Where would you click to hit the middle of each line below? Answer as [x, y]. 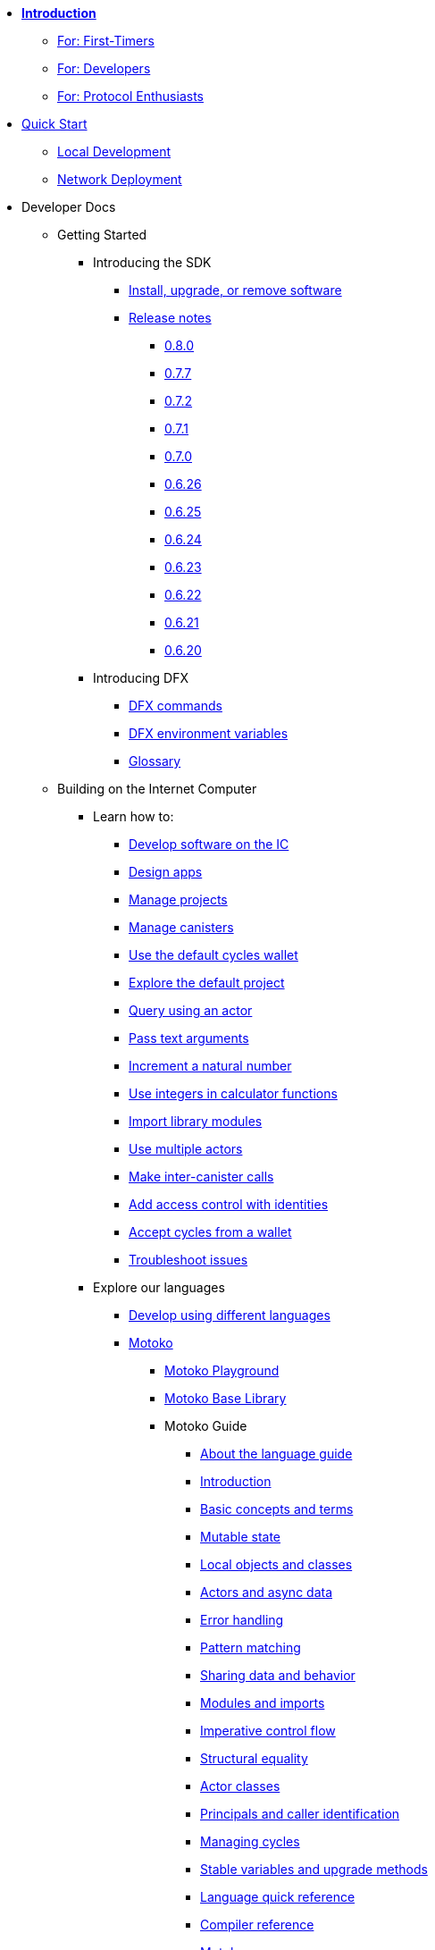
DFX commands [176, 706]
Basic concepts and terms [277, 1509]
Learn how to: [134, 816]
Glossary [155, 761]
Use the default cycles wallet [213, 955]
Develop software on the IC [209, 844]
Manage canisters [181, 927]
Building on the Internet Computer [157, 789]
